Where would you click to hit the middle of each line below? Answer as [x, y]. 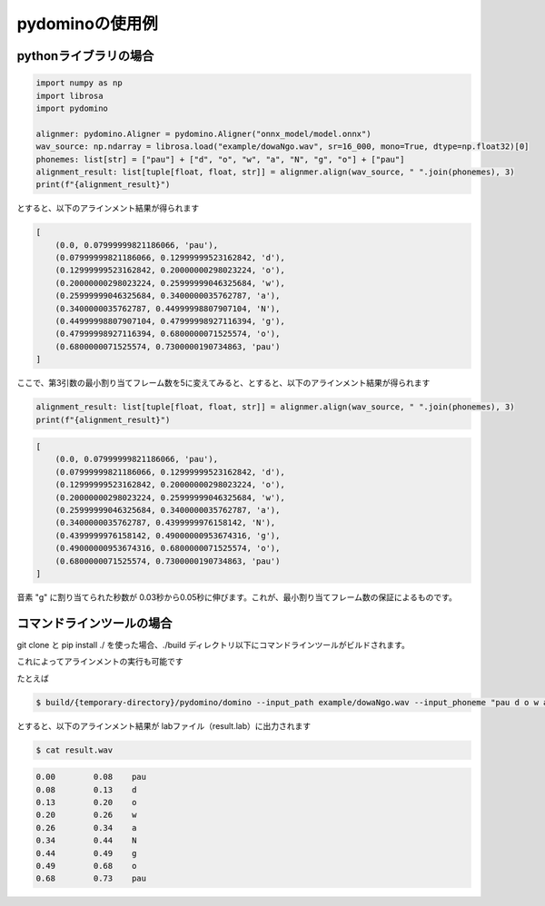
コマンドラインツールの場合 [94, 623]
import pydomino [72, 108]
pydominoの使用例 [88, 24]
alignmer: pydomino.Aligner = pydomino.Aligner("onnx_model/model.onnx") [203, 133]
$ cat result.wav [74, 750]
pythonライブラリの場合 [85, 56]
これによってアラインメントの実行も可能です [100, 662]
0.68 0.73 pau [91, 879]
